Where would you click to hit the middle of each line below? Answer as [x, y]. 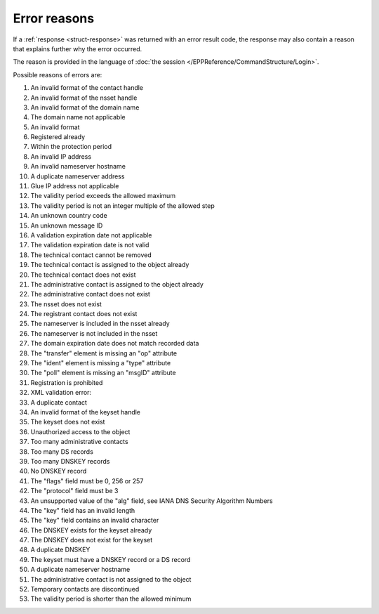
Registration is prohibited [67, 382]
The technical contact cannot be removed [91, 255]
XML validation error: [61, 393]
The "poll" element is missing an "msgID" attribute [103, 373]
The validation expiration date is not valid [90, 245]
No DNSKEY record [59, 471]
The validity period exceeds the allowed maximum [103, 196]
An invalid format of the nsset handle [84, 98]
